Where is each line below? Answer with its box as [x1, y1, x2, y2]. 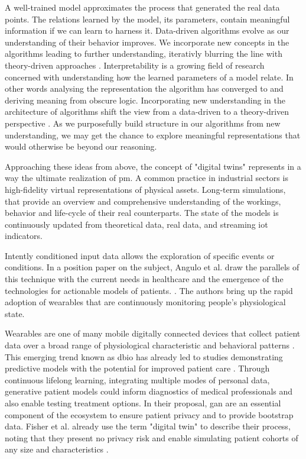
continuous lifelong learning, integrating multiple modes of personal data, [5, 373, 270, 386]
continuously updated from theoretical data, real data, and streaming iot [5, 218, 268, 230]
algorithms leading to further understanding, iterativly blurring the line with [5, 47, 282, 60]
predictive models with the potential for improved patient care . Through [5, 362, 270, 374]
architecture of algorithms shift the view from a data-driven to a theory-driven [5, 105, 289, 118]
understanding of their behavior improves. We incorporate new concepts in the [5, 35, 289, 48]
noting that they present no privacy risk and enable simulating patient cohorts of [5, 431, 298, 444]
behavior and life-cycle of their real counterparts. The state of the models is [5, 206, 279, 219]
